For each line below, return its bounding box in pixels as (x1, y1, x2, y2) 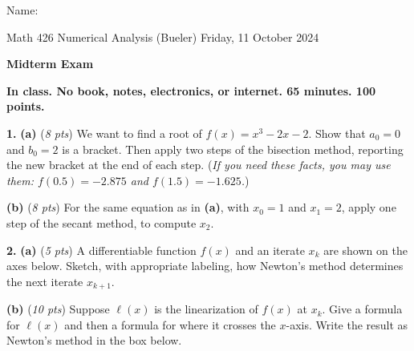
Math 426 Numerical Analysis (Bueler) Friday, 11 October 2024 (6, 28, 319, 45)
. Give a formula (322, 301, 403, 317)
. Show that (308, 124, 366, 141)
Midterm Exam (6, 55, 94, 72)
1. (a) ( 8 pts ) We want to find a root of (6, 124, 202, 141)
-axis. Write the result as (286, 316, 408, 333)
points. (6, 98, 45, 115)
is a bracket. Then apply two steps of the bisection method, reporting (62, 140, 404, 157)
